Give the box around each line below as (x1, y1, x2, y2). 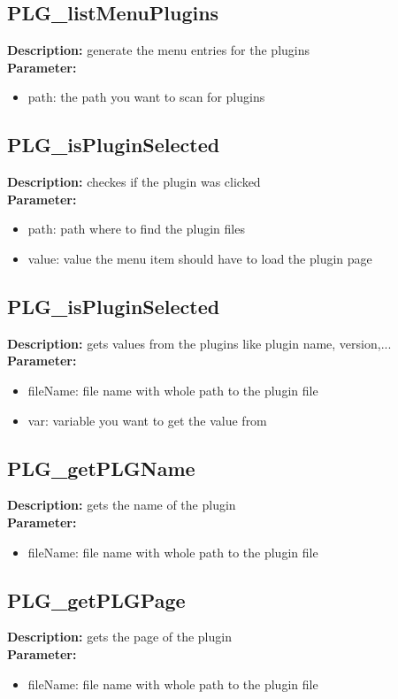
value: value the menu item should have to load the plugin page (27, 249, 372, 267)
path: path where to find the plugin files (27, 219, 245, 238)
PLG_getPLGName (7, 454, 195, 481)
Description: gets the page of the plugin (7, 627, 232, 646)
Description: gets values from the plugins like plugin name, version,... (7, 334, 392, 352)
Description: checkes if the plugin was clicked (7, 173, 261, 191)
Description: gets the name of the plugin (7, 495, 236, 514)
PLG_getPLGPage (7, 586, 186, 613)
